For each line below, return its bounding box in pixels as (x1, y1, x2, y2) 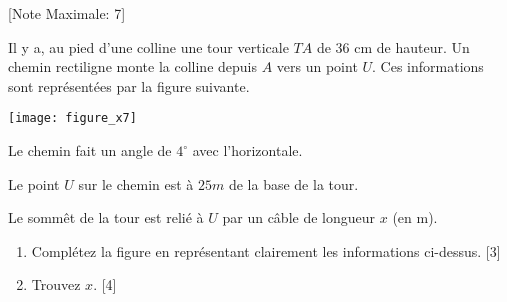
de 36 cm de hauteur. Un (316, 36, 470, 57)
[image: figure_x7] (8, 111, 137, 126)
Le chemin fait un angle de (8, 140, 172, 161)
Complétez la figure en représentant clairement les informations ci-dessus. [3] (31, 240, 501, 261)
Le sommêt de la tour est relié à (8, 207, 204, 228)
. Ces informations (372, 56, 484, 77)
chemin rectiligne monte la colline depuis (8, 56, 257, 77)
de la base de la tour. (228, 173, 359, 194)
